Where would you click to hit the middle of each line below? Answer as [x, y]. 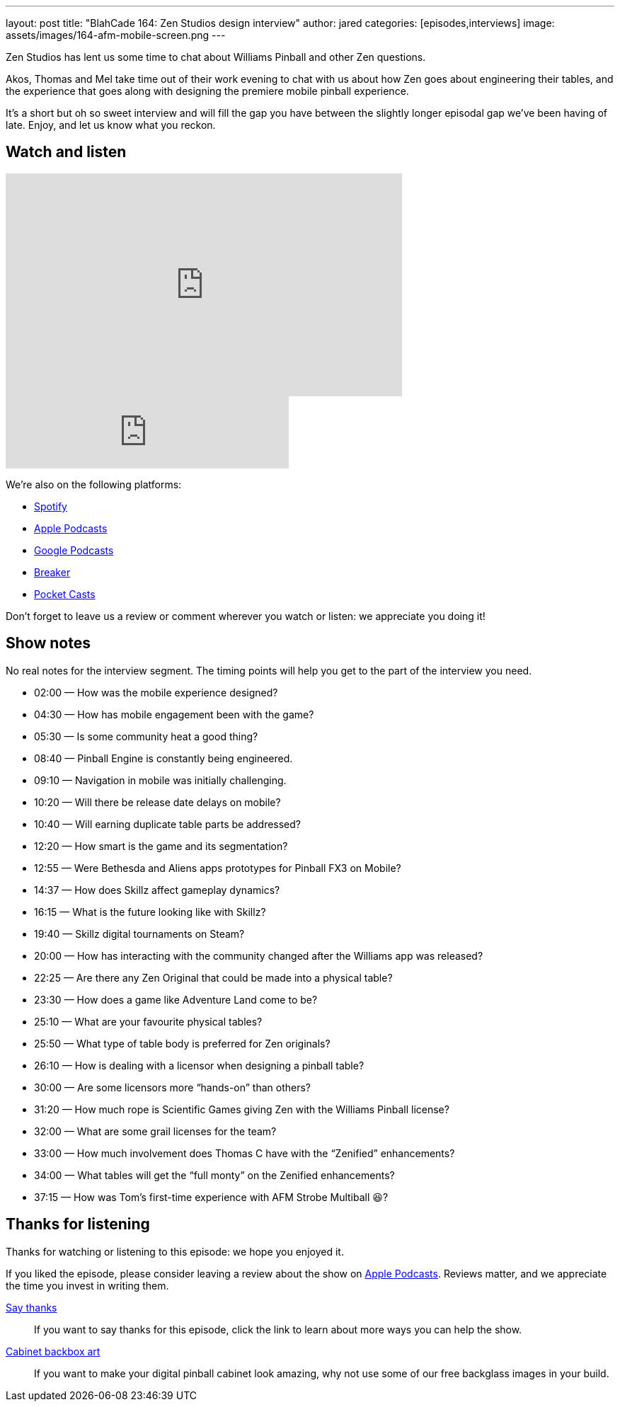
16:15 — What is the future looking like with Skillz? [150, 912]
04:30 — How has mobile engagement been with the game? [174, 714]
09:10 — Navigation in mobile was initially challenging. [160, 780]
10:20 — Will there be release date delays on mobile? [157, 802]
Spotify [51, 506]
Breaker [52, 572]
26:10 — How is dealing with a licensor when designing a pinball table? [199, 1065]
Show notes [48, 643]
